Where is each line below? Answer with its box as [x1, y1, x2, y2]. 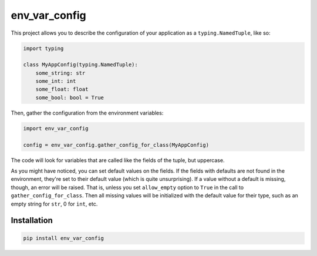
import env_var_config [23, 125, 89, 132]
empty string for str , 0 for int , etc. [11, 200, 98, 207]
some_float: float [35, 86, 89, 93]
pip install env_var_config [23, 235, 104, 241]
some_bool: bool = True [35, 94, 104, 101]
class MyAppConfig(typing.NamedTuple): [23, 62, 138, 68]
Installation [11, 215, 53, 225]
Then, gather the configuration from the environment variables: [11, 109, 164, 116]
